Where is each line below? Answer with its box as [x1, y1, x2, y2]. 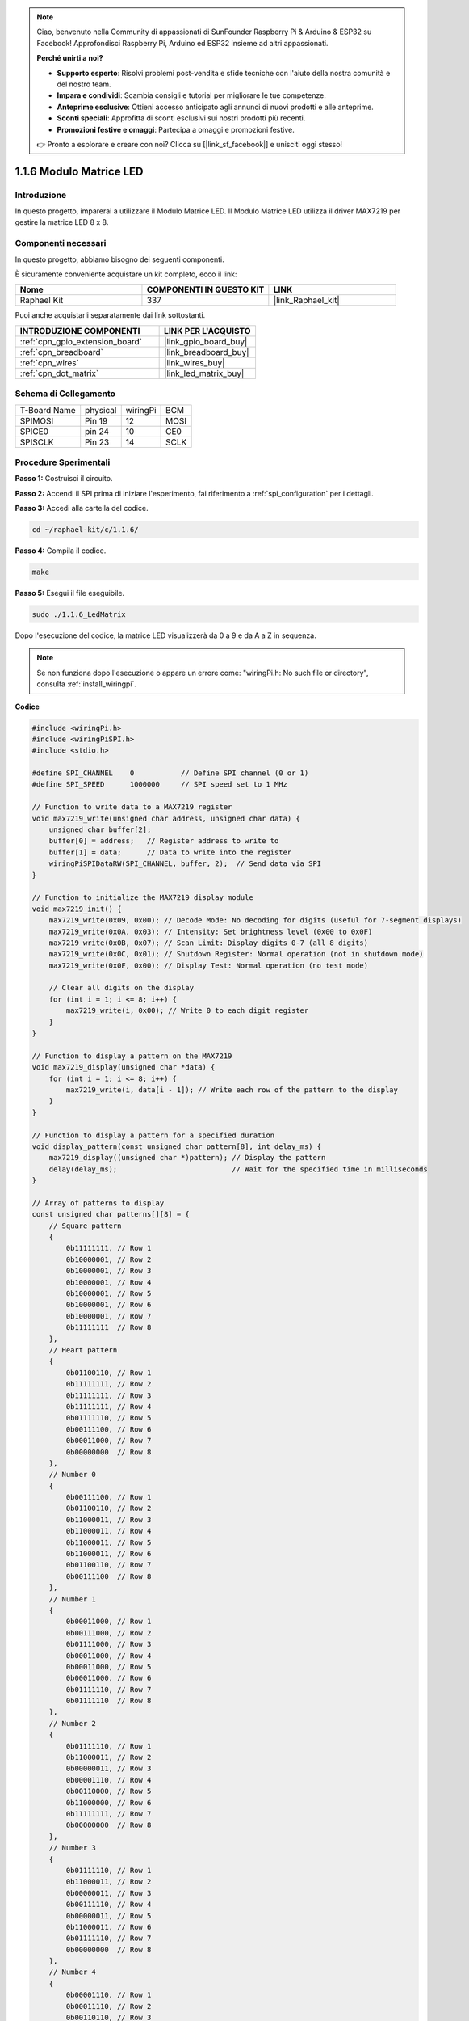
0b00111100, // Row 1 [65, 1492, 152, 1502]
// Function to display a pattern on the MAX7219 [31, 1051, 232, 1061]
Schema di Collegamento [15, 388, 116, 399]
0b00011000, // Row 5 [65, 1662, 152, 1671]
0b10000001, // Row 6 [65, 1300, 152, 1310]
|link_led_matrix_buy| [164, 368, 245, 379]
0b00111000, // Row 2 [65, 1628, 152, 1637]
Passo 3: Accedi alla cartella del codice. [15, 504, 149, 513]
